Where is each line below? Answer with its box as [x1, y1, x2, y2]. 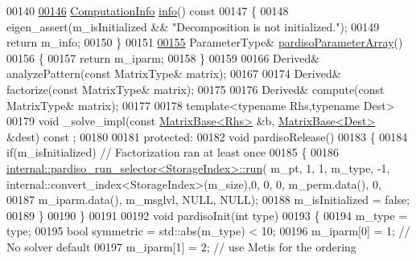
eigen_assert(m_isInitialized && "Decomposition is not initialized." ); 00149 [6, 18, 380, 35]
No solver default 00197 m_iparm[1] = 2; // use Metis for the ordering [6, 238, 356, 255]
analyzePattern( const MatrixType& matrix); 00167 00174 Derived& [6, 65, 341, 82]
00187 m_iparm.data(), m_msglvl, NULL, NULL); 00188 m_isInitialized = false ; [6, 191, 410, 208]
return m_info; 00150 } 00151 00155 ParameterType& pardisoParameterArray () [6, 34, 403, 51]
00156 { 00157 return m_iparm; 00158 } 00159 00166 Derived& [6, 49, 320, 66]
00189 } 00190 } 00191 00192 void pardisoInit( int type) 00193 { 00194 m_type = [6, 206, 408, 223]
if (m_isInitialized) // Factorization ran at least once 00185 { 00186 [6, 144, 340, 161]
